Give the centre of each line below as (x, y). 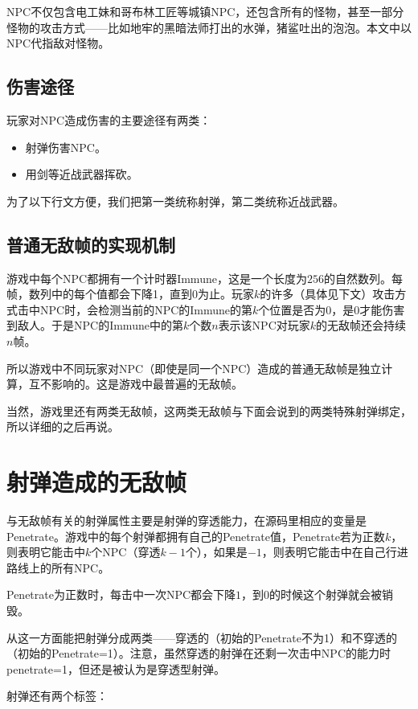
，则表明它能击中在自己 (324, 552)
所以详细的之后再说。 (63, 426)
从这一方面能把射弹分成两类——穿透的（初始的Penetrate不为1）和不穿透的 (202, 637)
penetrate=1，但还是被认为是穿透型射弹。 (116, 668)
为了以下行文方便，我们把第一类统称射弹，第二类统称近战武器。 (175, 201)
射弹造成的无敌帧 (97, 482)
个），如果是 (216, 552)
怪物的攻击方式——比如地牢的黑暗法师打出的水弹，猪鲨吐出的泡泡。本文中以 (209, 27)
